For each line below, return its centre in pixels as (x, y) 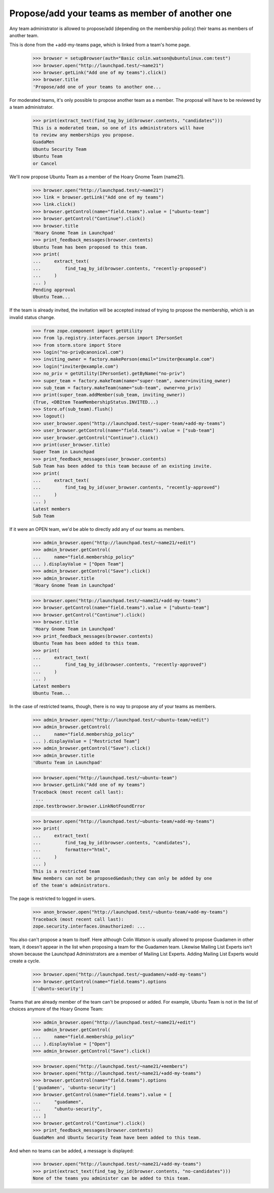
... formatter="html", (72, 850)
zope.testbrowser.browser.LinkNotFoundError (89, 806)
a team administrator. (31, 107)
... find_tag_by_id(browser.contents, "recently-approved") (120, 665)
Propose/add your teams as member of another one (121, 13)
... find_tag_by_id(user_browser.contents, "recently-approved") (126, 488)
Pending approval (54, 290)
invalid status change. (32, 317)
